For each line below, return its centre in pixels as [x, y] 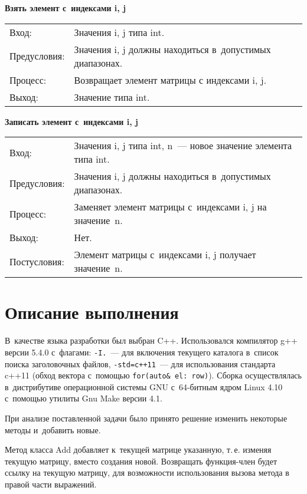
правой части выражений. [51, 484]
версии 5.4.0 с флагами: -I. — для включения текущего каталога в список [142, 352]
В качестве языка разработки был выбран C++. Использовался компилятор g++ [151, 340]
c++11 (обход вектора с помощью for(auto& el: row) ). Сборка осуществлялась [153, 375]
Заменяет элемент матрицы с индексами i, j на [170, 207]
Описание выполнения [92, 312]
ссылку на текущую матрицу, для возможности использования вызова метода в [147, 472]
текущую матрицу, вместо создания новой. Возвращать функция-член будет [141, 461]
